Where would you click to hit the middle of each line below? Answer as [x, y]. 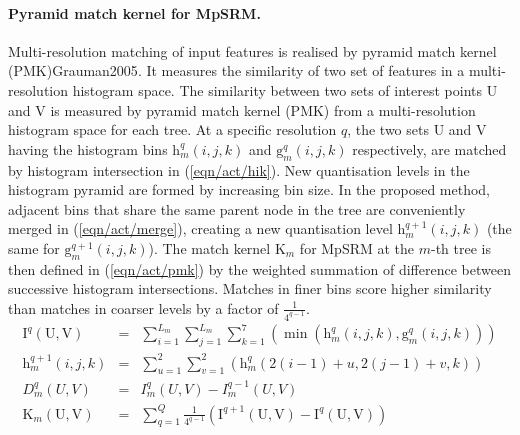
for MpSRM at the [357, 247]
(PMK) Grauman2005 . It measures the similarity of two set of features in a [236, 70]
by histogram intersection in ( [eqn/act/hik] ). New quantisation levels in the [239, 169]
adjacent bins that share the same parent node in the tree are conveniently [237, 208]
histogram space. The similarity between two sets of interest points [277, 89]
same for [34, 247]
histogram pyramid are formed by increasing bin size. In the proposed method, [249, 189]
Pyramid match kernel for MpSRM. [134, 12]
